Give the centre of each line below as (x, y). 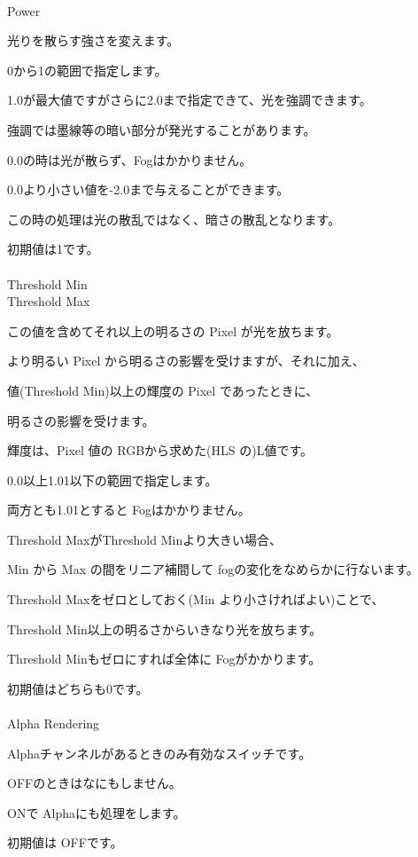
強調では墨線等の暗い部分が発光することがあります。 (162, 129)
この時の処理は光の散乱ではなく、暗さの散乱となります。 (174, 219)
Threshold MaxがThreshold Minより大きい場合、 (144, 539)
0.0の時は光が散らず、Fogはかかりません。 (130, 159)
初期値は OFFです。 (65, 842)
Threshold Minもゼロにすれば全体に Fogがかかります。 (164, 659)
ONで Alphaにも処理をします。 (97, 812)
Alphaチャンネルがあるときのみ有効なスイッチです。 (159, 753)
